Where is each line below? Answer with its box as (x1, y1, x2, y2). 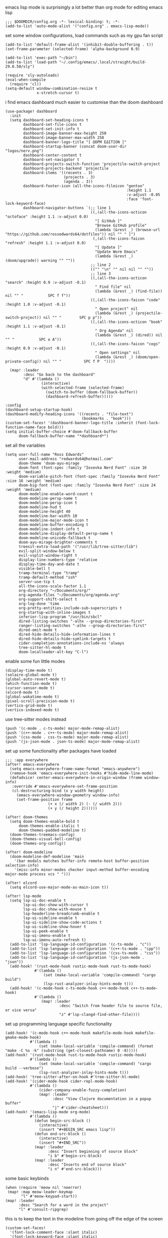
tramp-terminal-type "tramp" (18, 571, 80, 576)
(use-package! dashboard (5, 109, 57, 114)
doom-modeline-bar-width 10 (18, 513, 78, 518)
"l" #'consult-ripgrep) (18, 1207, 69, 1212)
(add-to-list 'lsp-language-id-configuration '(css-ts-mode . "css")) (10, 951, 160, 956)
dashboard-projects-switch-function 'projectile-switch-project (23, 161, 160, 166)
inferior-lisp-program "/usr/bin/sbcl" (18, 614, 102, 619)
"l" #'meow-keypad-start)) (21, 1194, 78, 1199)
